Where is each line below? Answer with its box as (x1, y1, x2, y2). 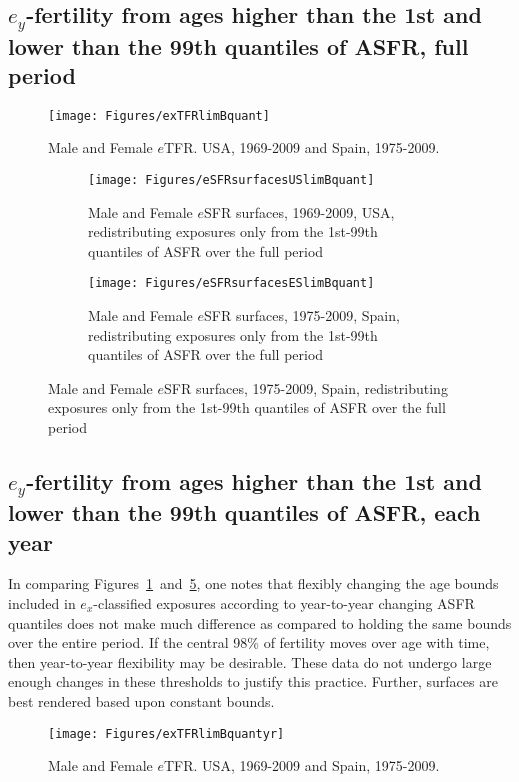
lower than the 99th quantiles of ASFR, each (8, 497, 481, 528)
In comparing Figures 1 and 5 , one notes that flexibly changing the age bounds (8, 573, 499, 594)
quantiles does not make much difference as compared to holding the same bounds (8, 612, 512, 633)
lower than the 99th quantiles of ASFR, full (8, 30, 469, 61)
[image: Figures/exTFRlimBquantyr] (48, 726, 285, 741)
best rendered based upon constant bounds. (8, 691, 275, 711)
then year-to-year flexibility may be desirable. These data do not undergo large (8, 651, 492, 672)
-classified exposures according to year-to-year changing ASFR (93, 593, 475, 614)
